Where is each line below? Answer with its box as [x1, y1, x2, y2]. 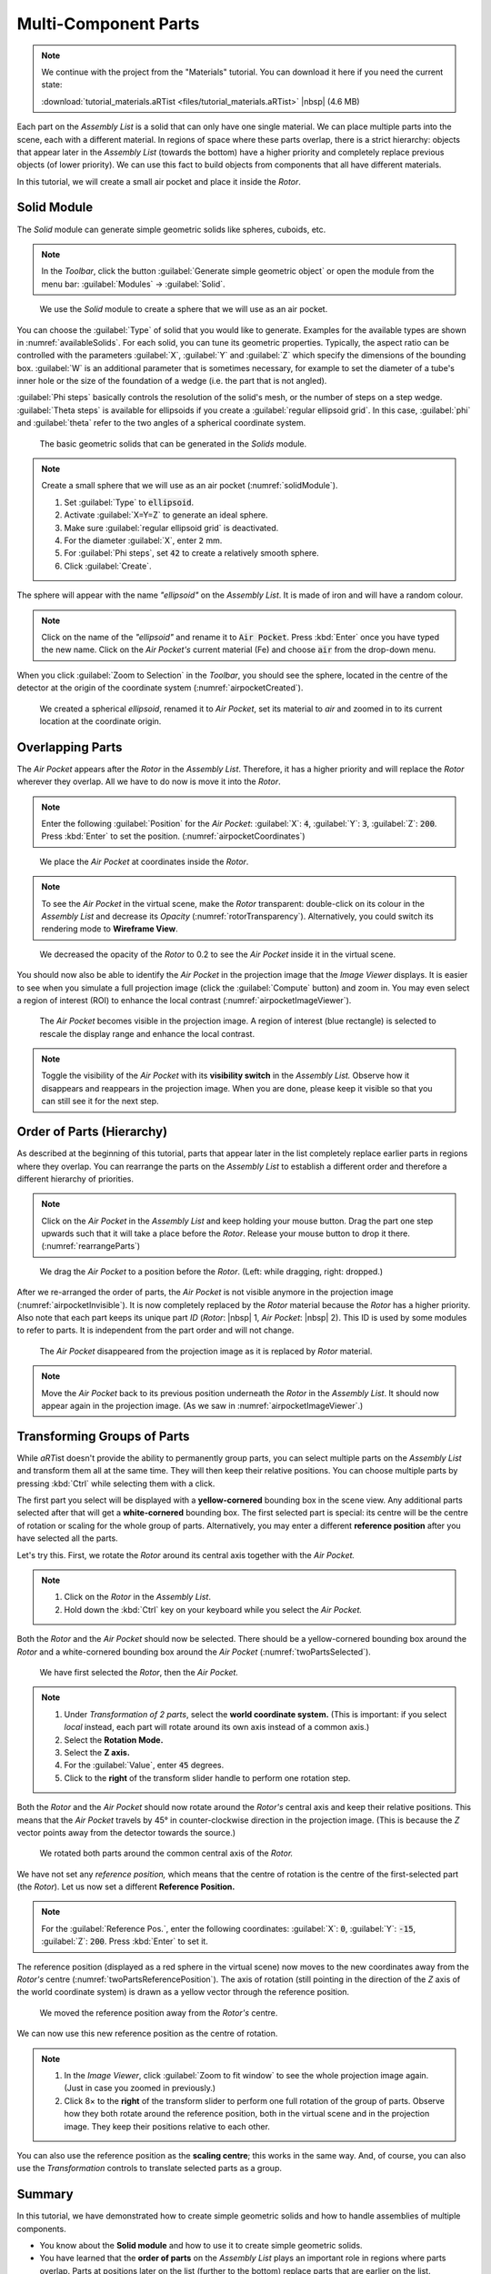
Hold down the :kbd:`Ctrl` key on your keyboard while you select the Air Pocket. [64, 1604, 363, 1615]
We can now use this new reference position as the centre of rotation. [16, 2028, 278, 2039]
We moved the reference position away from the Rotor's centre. [39, 2007, 278, 2018]
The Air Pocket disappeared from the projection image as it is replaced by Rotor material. [39, 1345, 373, 1356]
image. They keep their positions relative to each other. [64, 2120, 270, 2132]
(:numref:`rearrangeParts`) [41, 1241, 141, 1252]
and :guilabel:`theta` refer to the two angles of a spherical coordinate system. [16, 418, 306, 428]
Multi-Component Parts [16, 14, 200, 34]
